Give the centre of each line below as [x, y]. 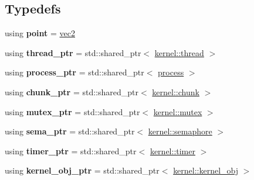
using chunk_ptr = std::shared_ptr [72, 91]
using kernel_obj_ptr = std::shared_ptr [82, 170]
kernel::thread [179, 52]
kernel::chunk [176, 91]
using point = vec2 [40, 33]
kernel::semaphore [180, 131]
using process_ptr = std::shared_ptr [74, 72]
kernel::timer [172, 150]
